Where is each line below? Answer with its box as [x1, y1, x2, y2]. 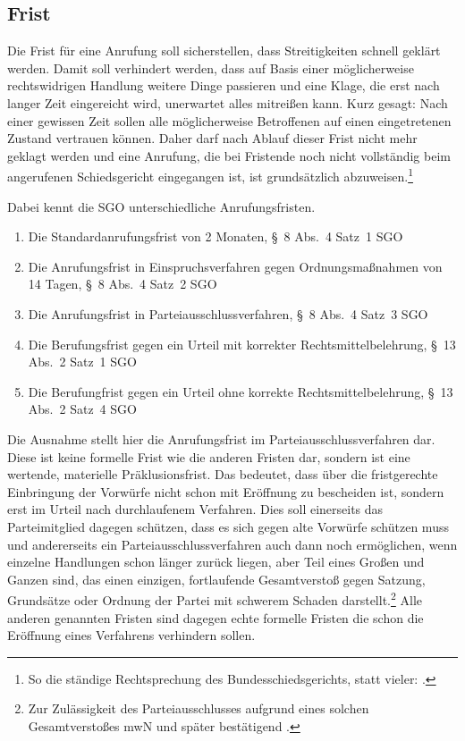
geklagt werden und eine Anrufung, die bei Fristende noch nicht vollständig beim [7, 146, 451, 164]
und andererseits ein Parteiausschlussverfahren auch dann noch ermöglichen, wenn [7, 535, 458, 553]
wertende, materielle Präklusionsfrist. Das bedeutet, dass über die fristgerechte [7, 465, 438, 484]
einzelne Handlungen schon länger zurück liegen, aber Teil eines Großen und [7, 552, 425, 571]
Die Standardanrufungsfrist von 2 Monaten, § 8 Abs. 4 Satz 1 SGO [28, 227, 403, 246]
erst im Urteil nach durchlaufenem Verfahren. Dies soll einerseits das [7, 500, 384, 518]
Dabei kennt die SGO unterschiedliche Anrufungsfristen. [7, 197, 316, 215]
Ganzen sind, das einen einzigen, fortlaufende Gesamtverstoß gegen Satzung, [7, 569, 426, 588]
